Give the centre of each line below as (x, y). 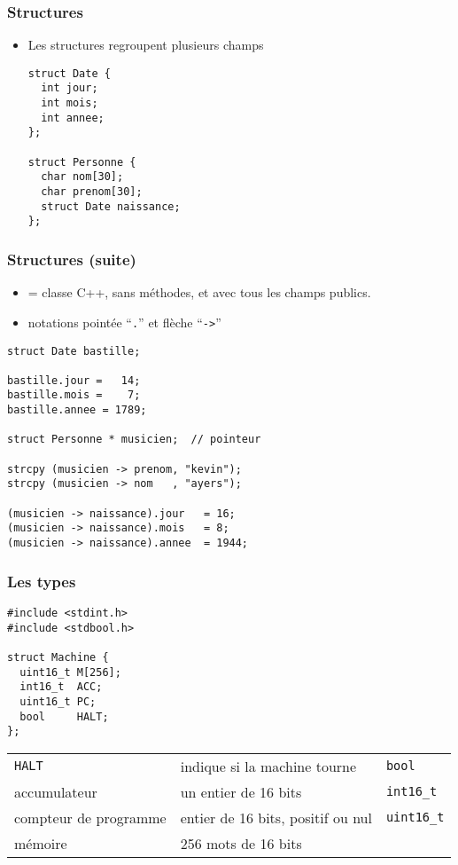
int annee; (73, 118)
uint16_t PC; (58, 701)
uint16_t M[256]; (70, 672)
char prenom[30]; (92, 192)
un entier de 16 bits (241, 791)
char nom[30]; (82, 177)
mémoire (41, 843)
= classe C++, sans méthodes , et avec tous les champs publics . (199, 292)
